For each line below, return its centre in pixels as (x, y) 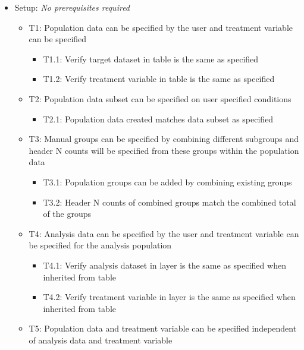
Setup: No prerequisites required (72, 7)
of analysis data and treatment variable (101, 340)
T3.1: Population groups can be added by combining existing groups (167, 182)
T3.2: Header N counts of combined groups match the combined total (170, 202)
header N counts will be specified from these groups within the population (164, 150)
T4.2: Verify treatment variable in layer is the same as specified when (169, 297)
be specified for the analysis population (100, 245)
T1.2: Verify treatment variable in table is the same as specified (159, 79)
